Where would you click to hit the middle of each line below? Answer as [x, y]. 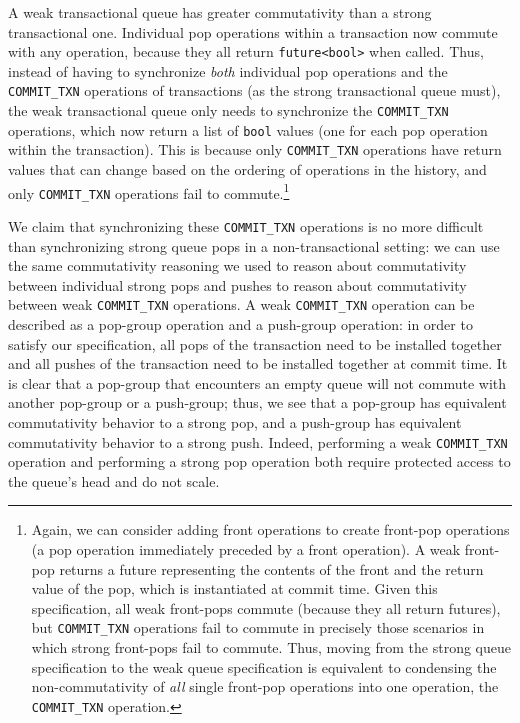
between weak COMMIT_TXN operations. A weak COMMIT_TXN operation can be [241, 304]
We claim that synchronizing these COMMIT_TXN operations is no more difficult [246, 225]
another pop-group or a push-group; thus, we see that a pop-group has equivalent [257, 402]
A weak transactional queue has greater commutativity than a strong [220, 12]
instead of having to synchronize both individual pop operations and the [228, 70]
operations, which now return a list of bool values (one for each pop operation [248, 129]
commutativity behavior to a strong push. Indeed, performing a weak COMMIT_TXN [258, 441]
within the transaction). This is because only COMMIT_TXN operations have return [255, 149]
